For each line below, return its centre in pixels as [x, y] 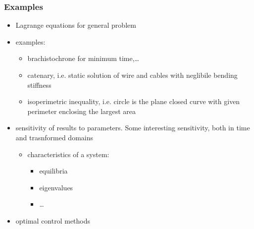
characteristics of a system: [68, 154]
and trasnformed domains [54, 137]
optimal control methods [53, 220]
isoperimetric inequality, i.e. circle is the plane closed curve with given [134, 101]
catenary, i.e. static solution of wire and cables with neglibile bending [132, 75]
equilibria [53, 171]
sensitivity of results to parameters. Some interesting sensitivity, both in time [133, 128]
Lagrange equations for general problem [76, 25]
